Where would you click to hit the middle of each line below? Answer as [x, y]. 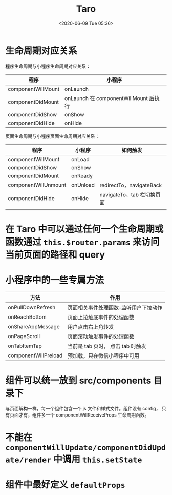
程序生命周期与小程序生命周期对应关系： [48, 66]
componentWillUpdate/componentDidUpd [86, 448]
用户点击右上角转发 [91, 327]
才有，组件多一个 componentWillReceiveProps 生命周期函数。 [84, 415]
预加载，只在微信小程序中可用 [103, 355]
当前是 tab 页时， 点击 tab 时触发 [107, 346]
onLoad [80, 159]
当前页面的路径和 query [55, 255]
